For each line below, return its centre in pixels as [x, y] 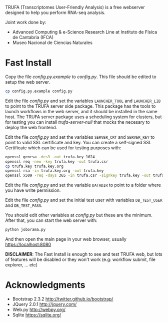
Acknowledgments [45, 285]
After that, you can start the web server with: [51, 220]
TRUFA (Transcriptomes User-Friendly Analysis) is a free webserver [75, 7]
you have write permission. [33, 190]
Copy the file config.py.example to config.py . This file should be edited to [81, 77]
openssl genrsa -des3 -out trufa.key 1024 [50, 157]
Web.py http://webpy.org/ [39, 309]
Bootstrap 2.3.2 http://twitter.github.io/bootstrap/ [63, 299]
